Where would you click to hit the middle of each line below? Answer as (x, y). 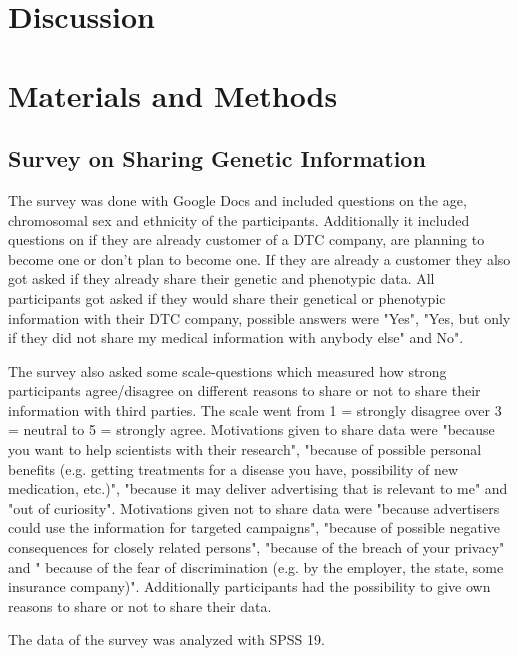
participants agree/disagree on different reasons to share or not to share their (244, 390)
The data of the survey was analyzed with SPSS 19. (166, 639)
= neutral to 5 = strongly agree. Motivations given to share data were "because (251, 429)
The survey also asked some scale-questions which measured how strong (227, 370)
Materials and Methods (173, 94)
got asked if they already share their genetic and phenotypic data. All (221, 278)
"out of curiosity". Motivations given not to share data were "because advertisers (254, 507)
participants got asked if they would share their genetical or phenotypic (227, 297)
